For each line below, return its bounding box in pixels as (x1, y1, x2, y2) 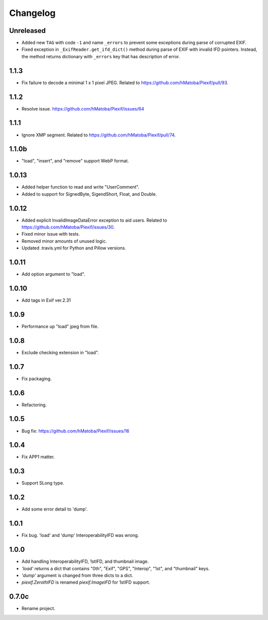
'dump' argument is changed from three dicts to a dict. (21, 572, 134, 578)
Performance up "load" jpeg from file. (21, 323, 99, 329)
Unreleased (9, 26, 46, 35)
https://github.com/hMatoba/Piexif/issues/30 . (21, 224, 115, 230)
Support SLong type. (21, 480, 65, 486)
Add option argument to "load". (21, 271, 85, 277)
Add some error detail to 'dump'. (21, 506, 88, 512)
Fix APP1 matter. (21, 454, 55, 460)
